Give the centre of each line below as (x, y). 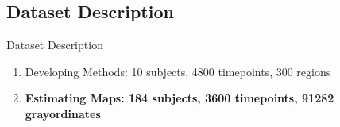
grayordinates (63, 113)
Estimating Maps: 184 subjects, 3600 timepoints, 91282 (180, 98)
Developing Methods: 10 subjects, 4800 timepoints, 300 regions (178, 71)
